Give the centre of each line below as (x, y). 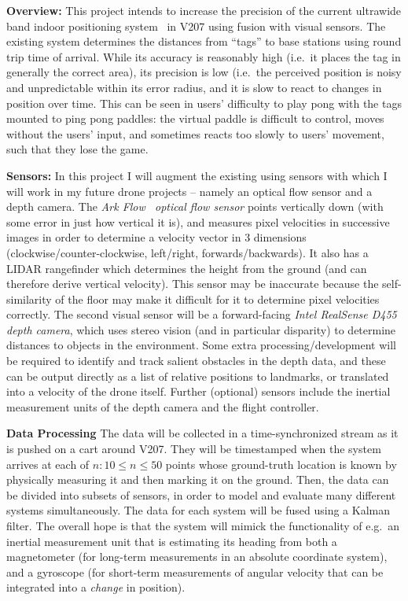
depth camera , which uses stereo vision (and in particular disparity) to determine (201, 329)
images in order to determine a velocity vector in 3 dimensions (156, 237)
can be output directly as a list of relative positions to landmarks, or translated (198, 376)
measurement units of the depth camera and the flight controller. (163, 406)
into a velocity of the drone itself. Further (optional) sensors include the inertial (198, 391)
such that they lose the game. (77, 149)
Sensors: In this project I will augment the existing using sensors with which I (197, 175)
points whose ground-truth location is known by (281, 464)
